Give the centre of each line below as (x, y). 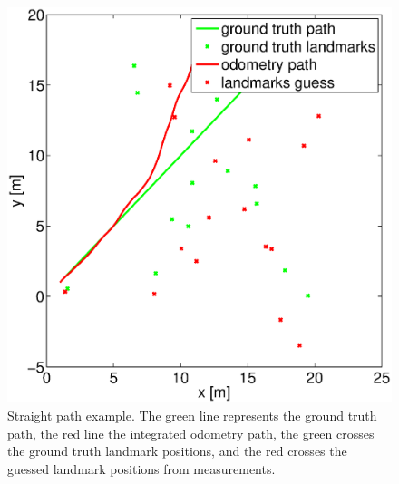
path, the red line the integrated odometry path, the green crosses (191, 433)
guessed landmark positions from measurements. (141, 468)
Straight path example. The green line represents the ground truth (192, 415)
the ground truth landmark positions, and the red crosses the (177, 451)
